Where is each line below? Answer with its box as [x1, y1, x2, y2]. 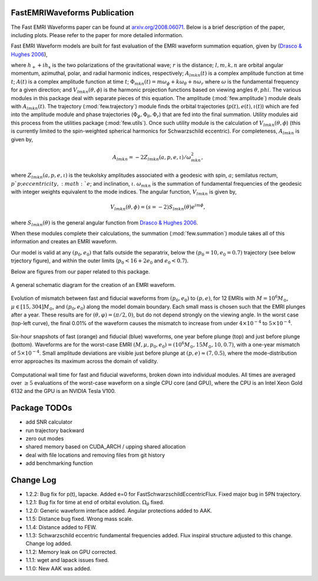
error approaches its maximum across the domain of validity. [11, 358, 158, 365]
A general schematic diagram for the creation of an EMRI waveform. [11, 282, 176, 289]
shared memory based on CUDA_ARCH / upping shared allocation [25, 443, 185, 450]
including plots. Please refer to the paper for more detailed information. [11, 31, 184, 38]
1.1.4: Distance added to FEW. [25, 523, 97, 530]
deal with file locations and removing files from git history [25, 451, 165, 458]
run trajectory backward [25, 427, 85, 434]
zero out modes [25, 435, 64, 442]
